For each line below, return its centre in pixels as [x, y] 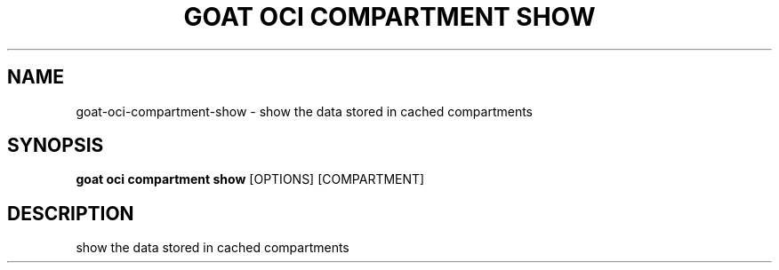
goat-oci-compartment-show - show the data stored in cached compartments [305, 111]
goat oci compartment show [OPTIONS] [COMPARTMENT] [250, 179]
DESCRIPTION [71, 213]
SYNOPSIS [56, 146]
